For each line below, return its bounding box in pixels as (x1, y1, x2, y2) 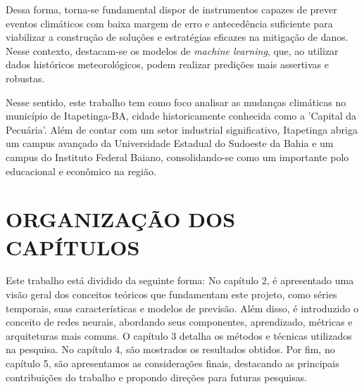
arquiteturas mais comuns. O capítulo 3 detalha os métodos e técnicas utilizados (6, 328, 352, 343)
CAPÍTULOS (6, 232, 140, 261)
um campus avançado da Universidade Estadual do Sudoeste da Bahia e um (6, 136, 334, 151)
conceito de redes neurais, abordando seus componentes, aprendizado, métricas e (6, 314, 353, 329)
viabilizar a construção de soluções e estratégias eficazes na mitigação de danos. (6, 30, 349, 44)
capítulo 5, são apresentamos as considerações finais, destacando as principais (6, 356, 339, 370)
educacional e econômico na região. (6, 163, 156, 178)
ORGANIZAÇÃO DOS (6, 205, 236, 234)
